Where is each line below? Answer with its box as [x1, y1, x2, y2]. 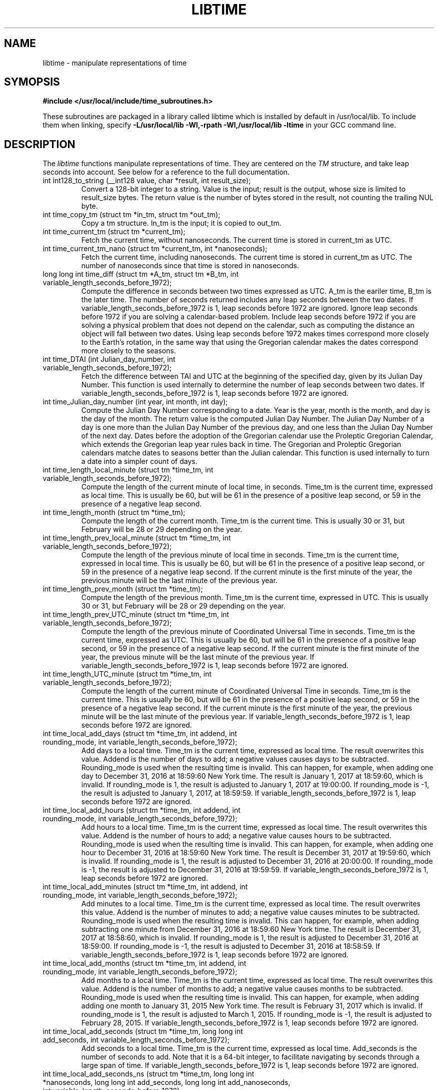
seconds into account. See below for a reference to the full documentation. [42, 168, 290, 177]
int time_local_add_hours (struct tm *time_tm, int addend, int [42, 806, 240, 815]
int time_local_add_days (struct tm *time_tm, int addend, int [42, 729, 237, 738]
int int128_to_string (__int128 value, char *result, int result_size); [42, 176, 251, 185]
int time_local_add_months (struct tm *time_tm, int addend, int [42, 959, 246, 968]
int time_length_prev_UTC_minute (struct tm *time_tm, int [42, 610, 229, 619]
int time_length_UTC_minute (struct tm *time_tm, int [42, 670, 212, 679]
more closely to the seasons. [81, 346, 176, 355]
